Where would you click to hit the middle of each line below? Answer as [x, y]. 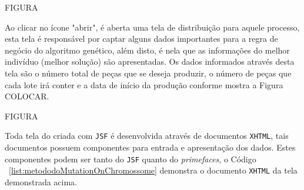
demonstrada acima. [41, 181]
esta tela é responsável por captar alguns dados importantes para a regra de [141, 39]
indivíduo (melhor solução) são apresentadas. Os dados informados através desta [150, 61]
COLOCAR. [27, 96]
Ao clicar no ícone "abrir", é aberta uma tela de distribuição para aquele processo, [152, 27]
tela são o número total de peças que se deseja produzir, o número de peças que [148, 73]
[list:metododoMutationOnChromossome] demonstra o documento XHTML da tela [153, 170]
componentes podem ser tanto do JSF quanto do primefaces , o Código [131, 159]
